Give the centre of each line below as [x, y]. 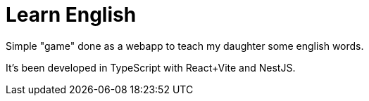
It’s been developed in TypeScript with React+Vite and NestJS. [151, 67]
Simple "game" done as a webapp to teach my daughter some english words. [185, 46]
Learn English [71, 15]
